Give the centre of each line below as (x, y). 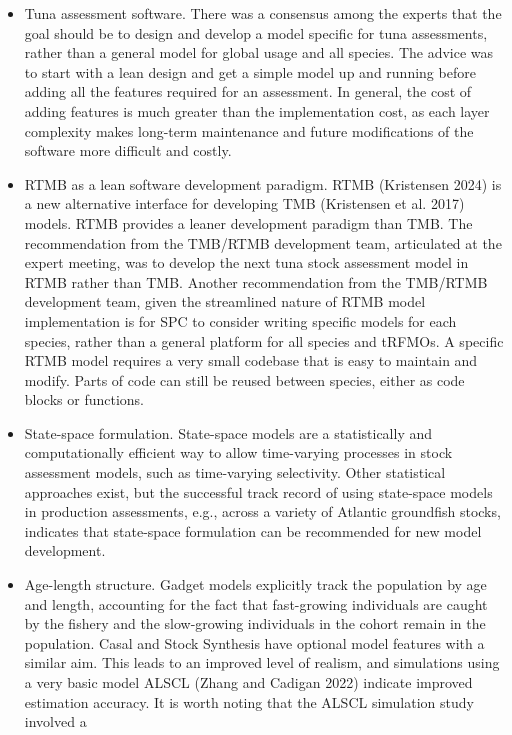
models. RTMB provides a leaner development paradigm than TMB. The (248, 222)
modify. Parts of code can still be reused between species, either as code (244, 379)
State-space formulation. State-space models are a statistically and (228, 432)
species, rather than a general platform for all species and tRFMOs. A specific (264, 340)
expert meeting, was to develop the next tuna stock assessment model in (246, 262)
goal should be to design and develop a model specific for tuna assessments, (256, 32)
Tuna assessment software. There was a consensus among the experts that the (263, 13)
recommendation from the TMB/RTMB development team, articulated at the (263, 242)
